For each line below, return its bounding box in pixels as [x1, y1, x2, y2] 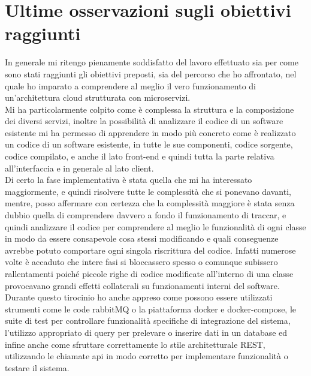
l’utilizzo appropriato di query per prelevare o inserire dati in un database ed [5, 326, 288, 338]
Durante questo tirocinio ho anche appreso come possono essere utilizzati [5, 291, 273, 303]
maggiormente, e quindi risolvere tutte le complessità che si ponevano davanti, [5, 185, 291, 197]
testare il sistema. [5, 361, 70, 374]
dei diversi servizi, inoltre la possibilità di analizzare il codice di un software [5, 115, 283, 127]
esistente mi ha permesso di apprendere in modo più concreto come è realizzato [5, 126, 296, 139]
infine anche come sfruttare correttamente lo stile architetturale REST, [5, 338, 265, 350]
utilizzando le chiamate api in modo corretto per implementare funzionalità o [5, 350, 288, 362]
